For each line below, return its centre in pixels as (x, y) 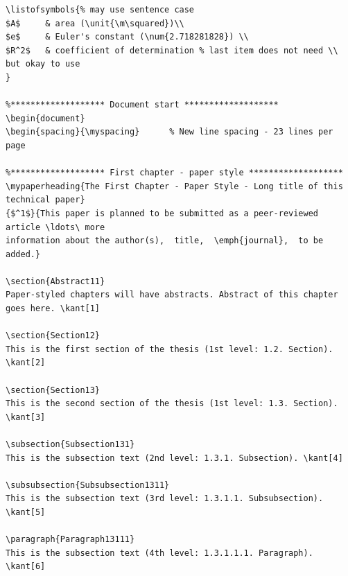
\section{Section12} (53, 336)
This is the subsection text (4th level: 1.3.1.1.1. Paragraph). (159, 553)
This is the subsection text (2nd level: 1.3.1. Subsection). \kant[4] (174, 458)
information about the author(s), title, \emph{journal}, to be (165, 241)
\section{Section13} (53, 390)
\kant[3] (26, 417)
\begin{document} (45, 118)
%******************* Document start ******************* (142, 105)
